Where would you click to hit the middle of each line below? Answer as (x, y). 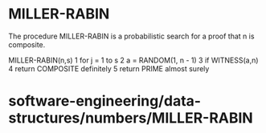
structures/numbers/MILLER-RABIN (131, 118)
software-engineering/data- (105, 101)
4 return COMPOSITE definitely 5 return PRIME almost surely (109, 68)
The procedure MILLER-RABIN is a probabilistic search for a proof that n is (131, 36)
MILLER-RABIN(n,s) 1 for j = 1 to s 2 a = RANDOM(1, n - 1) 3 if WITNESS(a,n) (133, 60)
